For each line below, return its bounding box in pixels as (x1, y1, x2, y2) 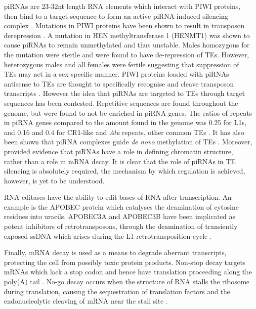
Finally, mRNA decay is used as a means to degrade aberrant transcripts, (4, 247, 227, 258)
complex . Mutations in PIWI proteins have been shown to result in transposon (4, 20, 245, 31)
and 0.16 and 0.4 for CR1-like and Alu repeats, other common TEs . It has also (4, 127, 244, 137)
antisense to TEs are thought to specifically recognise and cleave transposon (4, 78, 234, 88)
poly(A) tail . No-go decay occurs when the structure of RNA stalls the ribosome (4, 276, 250, 287)
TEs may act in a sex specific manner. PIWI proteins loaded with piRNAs (4, 69, 229, 79)
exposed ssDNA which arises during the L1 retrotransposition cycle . (4, 230, 212, 241)
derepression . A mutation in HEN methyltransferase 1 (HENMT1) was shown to (4, 30, 250, 40)
